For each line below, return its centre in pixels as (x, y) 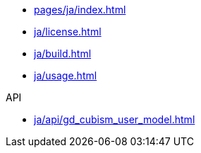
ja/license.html (68, 32)
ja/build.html (63, 53)
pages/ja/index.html (80, 10)
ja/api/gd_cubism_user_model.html (115, 119)
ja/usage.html (66, 75)
